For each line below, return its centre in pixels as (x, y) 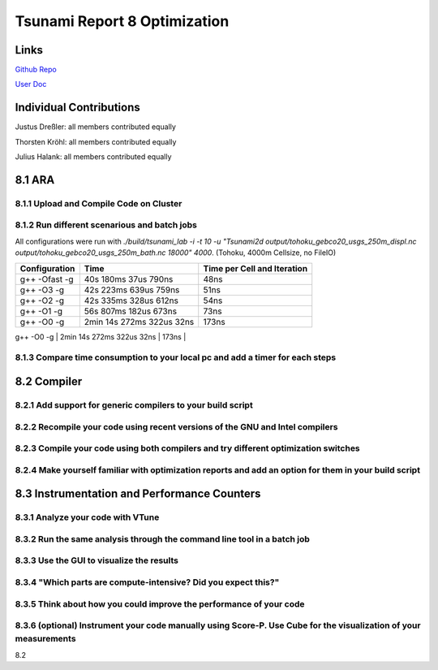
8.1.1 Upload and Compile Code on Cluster (99, 203)
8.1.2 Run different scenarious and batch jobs (106, 225)
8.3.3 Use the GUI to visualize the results (97, 560)
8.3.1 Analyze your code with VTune (87, 517)
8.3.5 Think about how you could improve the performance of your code (160, 603)
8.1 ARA (35, 180)
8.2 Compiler (49, 382)
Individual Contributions (78, 108)
